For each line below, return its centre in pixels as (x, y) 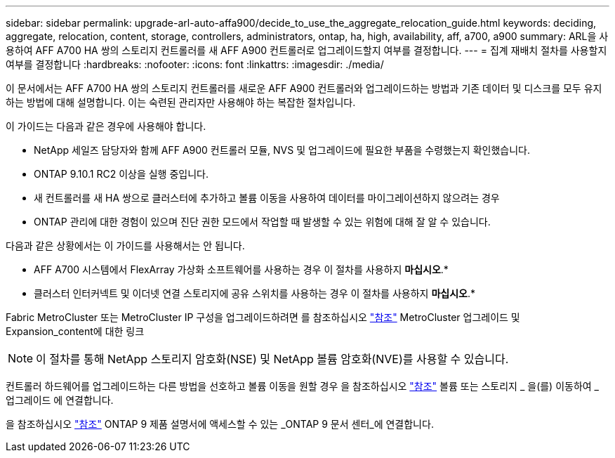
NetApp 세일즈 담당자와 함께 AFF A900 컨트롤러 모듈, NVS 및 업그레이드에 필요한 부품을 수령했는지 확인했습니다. (282, 150)
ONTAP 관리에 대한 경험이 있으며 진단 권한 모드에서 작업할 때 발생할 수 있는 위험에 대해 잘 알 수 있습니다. (262, 222)
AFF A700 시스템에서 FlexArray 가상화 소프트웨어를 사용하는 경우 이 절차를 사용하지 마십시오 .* (241, 269)
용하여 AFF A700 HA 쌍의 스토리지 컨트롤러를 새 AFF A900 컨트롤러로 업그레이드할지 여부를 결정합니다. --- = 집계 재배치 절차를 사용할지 (306, 50)
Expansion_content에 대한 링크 (75, 331)
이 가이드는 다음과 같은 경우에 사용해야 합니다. (106, 126)
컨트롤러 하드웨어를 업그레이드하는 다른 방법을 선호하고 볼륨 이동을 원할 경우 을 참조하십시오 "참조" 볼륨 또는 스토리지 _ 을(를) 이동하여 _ (303, 386)
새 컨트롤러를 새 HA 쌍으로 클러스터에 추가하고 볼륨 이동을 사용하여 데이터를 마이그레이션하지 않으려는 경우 (267, 198)
